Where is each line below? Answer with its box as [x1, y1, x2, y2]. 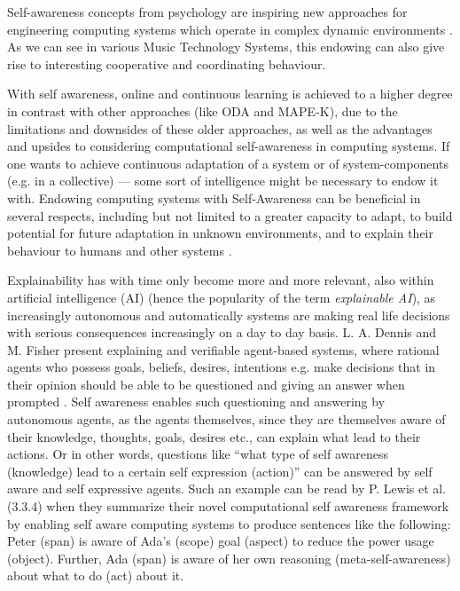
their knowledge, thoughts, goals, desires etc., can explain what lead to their [7, 427, 421, 445]
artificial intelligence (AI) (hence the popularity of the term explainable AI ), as [7, 288, 436, 306]
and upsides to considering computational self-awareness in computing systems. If [7, 137, 450, 155]
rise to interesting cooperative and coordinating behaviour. [7, 54, 326, 73]
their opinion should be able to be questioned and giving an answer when [7, 374, 405, 393]
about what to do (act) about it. [7, 566, 184, 585]
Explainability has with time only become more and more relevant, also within [7, 271, 434, 289]
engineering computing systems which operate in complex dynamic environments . [7, 20, 453, 38]
